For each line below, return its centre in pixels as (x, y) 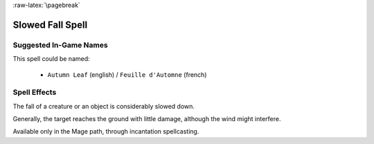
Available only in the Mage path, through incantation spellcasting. (106, 132)
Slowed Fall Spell (50, 25)
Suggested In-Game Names (60, 45)
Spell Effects (35, 92)
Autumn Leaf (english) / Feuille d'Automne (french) (127, 74)
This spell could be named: (51, 59)
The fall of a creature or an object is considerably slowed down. (104, 106)
